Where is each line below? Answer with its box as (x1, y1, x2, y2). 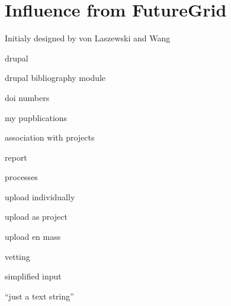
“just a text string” (5, 289, 74, 302)
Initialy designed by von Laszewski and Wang (5, 32, 171, 44)
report (5, 151, 27, 163)
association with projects (5, 131, 95, 144)
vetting (5, 250, 30, 262)
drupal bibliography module (5, 71, 106, 84)
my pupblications (5, 111, 68, 123)
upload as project (5, 210, 68, 223)
